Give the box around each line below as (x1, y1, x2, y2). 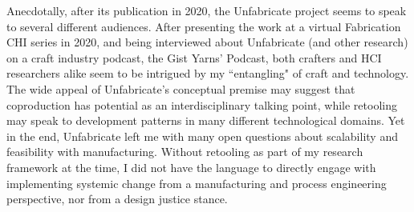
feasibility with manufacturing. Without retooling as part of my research (6, 143, 363, 160)
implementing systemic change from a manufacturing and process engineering (6, 174, 387, 191)
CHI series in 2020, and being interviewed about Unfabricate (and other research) (6, 34, 408, 50)
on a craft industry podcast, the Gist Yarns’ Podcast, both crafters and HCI (6, 49, 382, 66)
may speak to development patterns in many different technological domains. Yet (6, 112, 405, 129)
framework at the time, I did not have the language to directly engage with (6, 158, 376, 175)
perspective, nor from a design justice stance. (6, 190, 228, 207)
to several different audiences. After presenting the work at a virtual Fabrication (6, 18, 401, 34)
